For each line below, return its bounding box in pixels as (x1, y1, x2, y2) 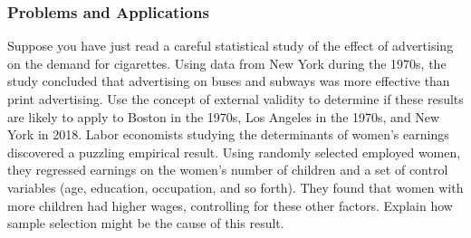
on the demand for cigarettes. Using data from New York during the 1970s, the (7, 53, 447, 72)
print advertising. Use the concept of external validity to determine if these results (7, 90, 464, 108)
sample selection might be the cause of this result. (7, 214, 284, 233)
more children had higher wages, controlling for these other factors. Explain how (7, 195, 453, 214)
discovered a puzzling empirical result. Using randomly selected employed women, (7, 142, 461, 161)
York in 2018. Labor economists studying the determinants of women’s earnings (7, 125, 449, 144)
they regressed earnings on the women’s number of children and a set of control (7, 160, 448, 179)
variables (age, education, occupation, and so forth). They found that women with (7, 177, 464, 196)
